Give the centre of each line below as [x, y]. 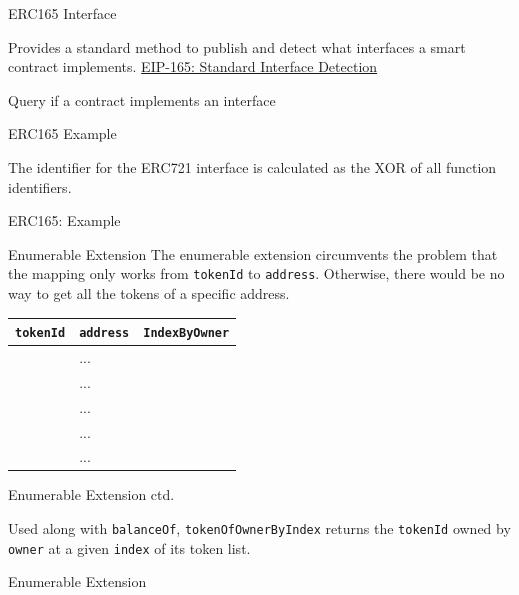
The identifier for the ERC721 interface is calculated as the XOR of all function [252, 166]
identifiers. [40, 186]
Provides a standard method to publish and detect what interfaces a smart [237, 46]
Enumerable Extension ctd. [91, 494]
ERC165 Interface [62, 13]
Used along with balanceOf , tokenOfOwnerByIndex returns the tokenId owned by [259, 528]
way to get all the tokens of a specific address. [149, 293]
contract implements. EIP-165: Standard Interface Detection [193, 66]
